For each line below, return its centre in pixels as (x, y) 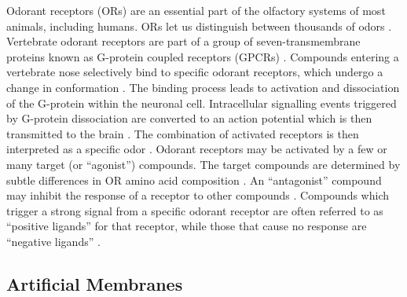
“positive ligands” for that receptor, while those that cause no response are (187, 226)
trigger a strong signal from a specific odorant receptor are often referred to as (195, 210)
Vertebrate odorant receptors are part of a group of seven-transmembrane (183, 41)
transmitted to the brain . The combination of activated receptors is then (183, 133)
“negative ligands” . (53, 241)
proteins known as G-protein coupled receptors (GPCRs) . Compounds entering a (203, 56)
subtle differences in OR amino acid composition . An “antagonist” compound (194, 180)
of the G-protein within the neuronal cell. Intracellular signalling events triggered (202, 103)
